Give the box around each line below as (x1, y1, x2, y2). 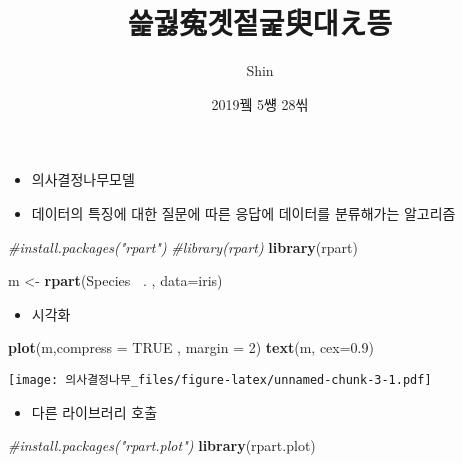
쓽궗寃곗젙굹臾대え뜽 (127, 2, 393, 43)
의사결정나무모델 (31, 169, 135, 190)
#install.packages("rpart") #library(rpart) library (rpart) (8, 236, 358, 257)
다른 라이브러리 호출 (31, 401, 158, 422)
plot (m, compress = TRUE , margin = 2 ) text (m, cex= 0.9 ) (8, 337, 374, 358)
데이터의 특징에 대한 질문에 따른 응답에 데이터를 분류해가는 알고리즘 (31, 202, 456, 223)
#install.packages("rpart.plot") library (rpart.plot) (8, 435, 316, 456)
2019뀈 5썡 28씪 (211, 93, 309, 114)
